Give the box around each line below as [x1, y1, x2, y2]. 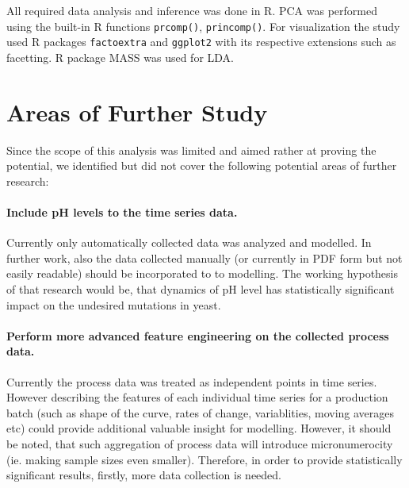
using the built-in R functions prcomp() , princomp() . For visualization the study [6, 17, 400, 34]
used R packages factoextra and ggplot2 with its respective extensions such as [6, 33, 396, 50]
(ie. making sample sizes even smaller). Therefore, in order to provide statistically [6, 451, 403, 467]
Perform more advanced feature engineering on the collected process [6, 327, 389, 344]
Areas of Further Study [6, 95, 268, 128]
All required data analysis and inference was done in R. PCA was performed [6, 2, 377, 18]
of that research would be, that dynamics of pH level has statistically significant [6, 280, 395, 297]
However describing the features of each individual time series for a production [6, 389, 388, 405]
